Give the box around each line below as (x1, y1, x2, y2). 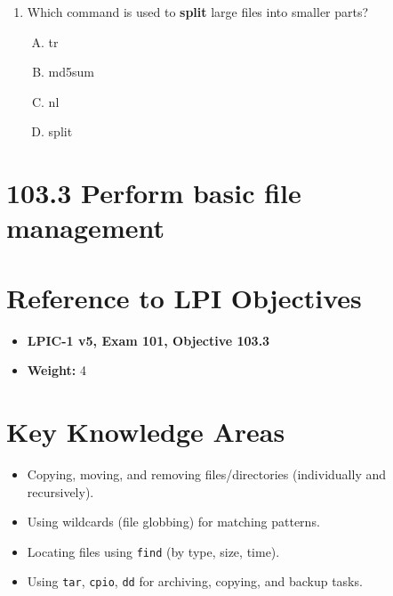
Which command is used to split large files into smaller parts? (27, 3, 369, 20)
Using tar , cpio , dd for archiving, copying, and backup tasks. (27, 572, 363, 591)
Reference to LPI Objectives (6, 279, 362, 315)
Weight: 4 (27, 361, 86, 380)
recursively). (27, 482, 94, 501)
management (6, 209, 164, 246)
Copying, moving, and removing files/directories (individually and (27, 464, 387, 483)
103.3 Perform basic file (6, 175, 301, 211)
